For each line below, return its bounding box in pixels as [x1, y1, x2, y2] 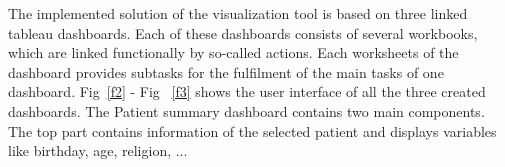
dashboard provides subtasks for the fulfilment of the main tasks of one [8, 61, 444, 82]
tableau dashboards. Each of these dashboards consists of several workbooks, [8, 22, 478, 43]
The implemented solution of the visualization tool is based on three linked [8, 3, 468, 23]
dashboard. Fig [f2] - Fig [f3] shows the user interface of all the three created [8, 81, 486, 102]
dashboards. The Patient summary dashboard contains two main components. [8, 100, 485, 121]
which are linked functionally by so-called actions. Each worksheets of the [8, 42, 459, 63]
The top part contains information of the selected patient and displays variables [8, 120, 497, 141]
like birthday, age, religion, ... [8, 140, 188, 161]
